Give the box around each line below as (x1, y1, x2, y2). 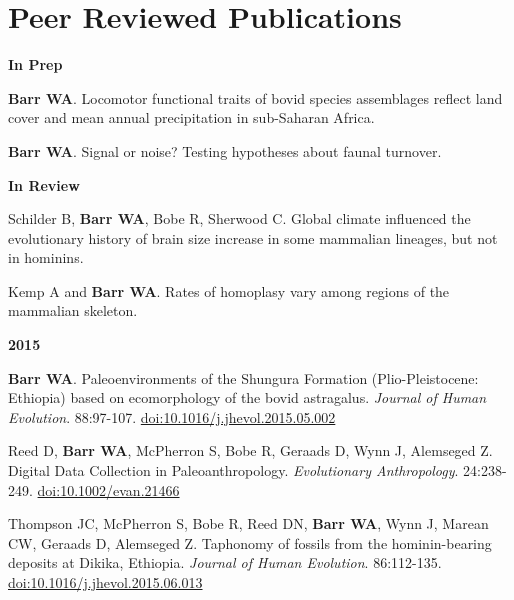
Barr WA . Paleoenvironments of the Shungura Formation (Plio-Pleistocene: (8, 367, 479, 388)
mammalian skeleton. (8, 300, 138, 321)
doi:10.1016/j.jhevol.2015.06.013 (8, 572, 203, 592)
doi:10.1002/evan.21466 (37, 479, 180, 500)
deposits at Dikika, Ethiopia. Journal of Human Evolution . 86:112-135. (8, 552, 442, 573)
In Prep (8, 54, 63, 75)
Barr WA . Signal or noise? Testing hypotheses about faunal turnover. (8, 140, 442, 161)
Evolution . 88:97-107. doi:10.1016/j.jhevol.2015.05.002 (8, 406, 336, 427)
